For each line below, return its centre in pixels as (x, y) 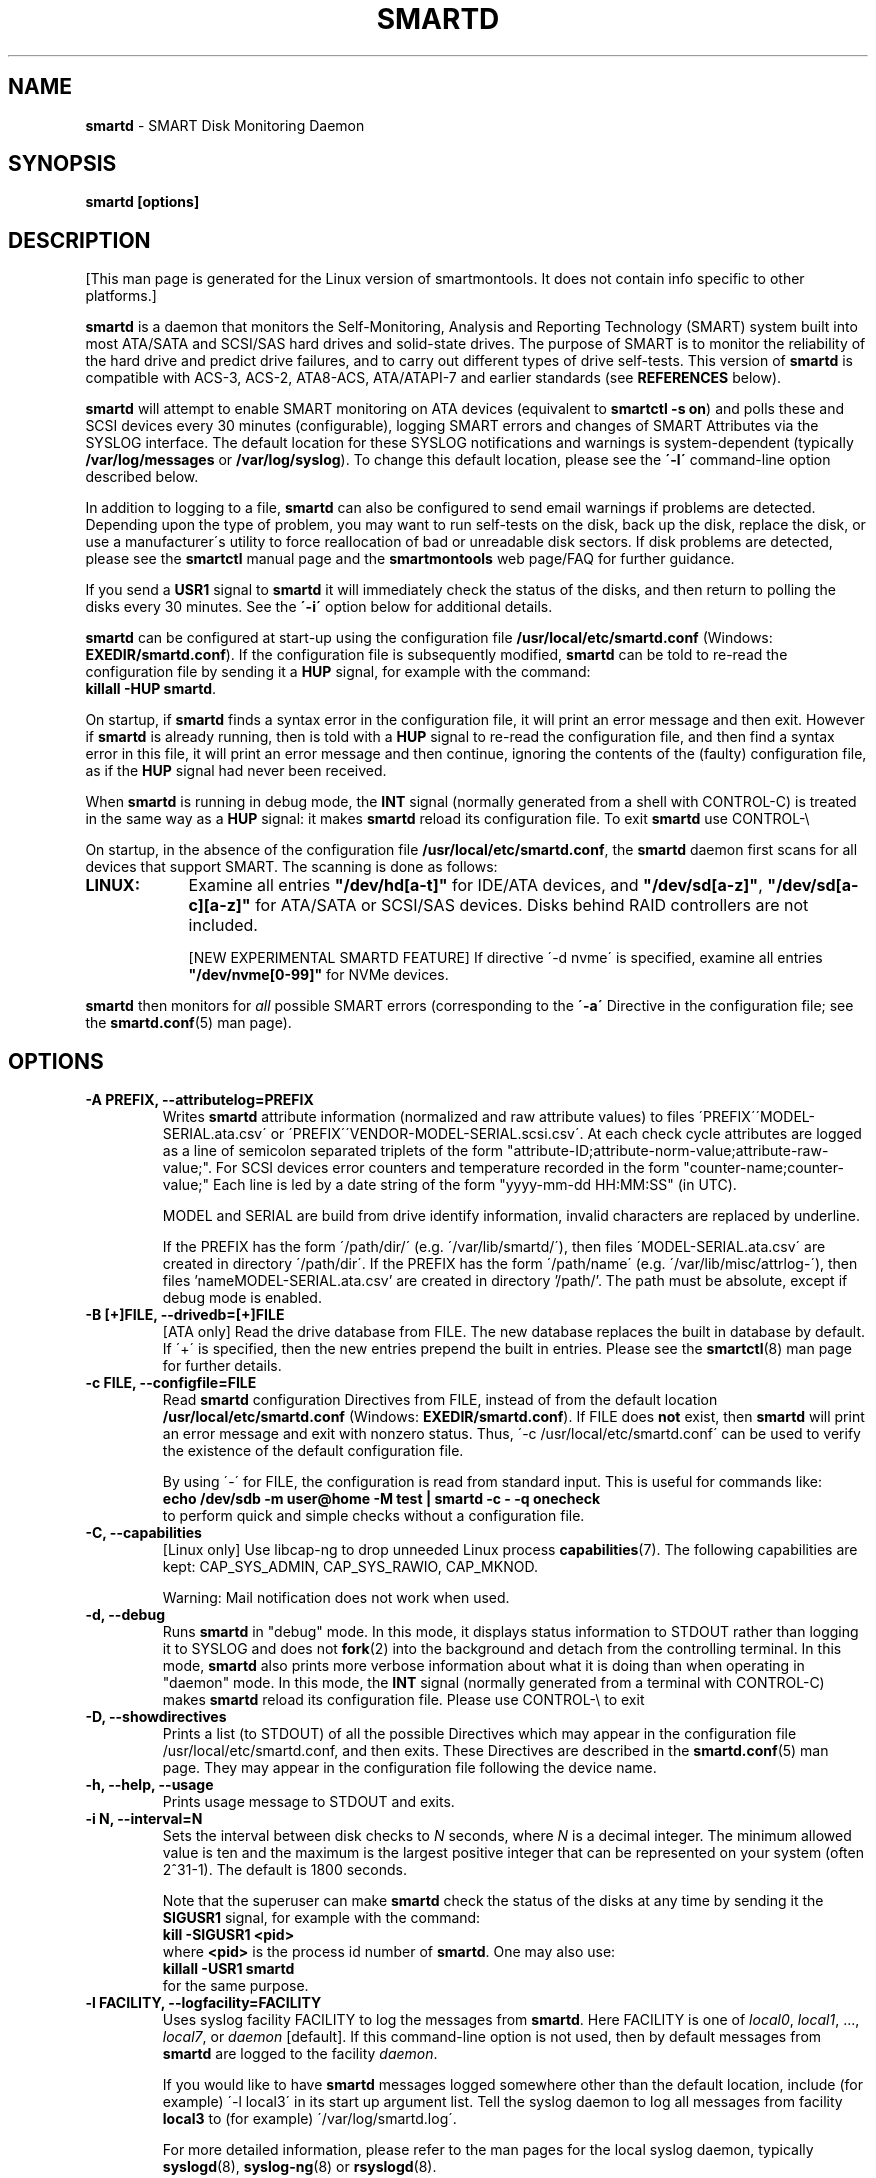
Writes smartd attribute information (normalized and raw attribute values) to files (428, 1117)
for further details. (222, 1366)
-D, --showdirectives (156, 1717)
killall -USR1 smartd (228, 1969)
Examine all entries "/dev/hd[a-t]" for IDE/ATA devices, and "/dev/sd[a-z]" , (475, 885)
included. (223, 925)
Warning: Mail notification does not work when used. (336, 1598)
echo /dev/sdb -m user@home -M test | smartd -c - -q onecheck (381, 1499)
